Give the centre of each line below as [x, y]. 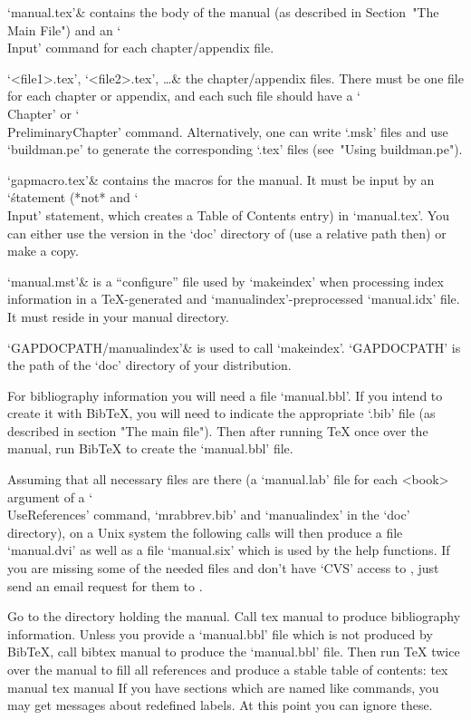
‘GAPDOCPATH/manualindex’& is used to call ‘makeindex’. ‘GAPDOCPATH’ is [234, 347]
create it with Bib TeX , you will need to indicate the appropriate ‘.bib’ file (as [221, 413]
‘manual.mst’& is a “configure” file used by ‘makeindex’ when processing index [226, 281]
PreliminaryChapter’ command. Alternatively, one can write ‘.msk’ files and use [228, 131]
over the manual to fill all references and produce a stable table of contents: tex [228, 669]
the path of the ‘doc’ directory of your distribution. [149, 365]
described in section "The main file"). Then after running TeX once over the [218, 430]
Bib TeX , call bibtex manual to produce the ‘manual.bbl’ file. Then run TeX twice [234, 652]
